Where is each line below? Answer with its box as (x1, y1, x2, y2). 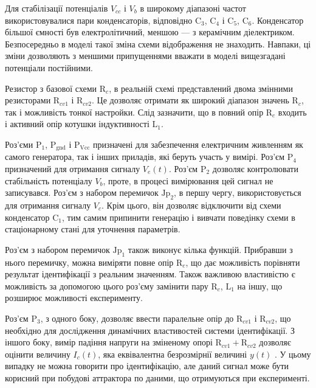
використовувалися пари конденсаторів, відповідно (5, 13, 193, 26)
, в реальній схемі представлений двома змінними (109, 81, 293, 94)
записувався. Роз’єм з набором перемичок (5, 186, 159, 199)
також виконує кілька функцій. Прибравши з (128, 243, 293, 255)
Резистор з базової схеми (5, 81, 97, 94)
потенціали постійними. (5, 61, 93, 74)
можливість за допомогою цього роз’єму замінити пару (5, 279, 208, 292)
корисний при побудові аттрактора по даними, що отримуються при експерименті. (5, 371, 310, 384)
